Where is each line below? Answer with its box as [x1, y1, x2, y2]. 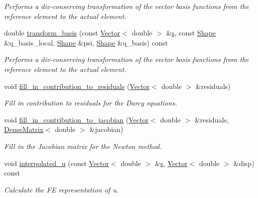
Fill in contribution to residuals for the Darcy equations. [4, 97, 177, 108]
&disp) [233, 157, 254, 168]
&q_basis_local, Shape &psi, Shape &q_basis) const [4, 37, 168, 47]
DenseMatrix [4, 124, 44, 134]
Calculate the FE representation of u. [4, 184, 118, 194]
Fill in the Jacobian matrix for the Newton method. [4, 140, 162, 151]
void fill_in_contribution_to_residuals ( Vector [4, 80, 150, 91]
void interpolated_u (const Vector [4, 157, 109, 168]
